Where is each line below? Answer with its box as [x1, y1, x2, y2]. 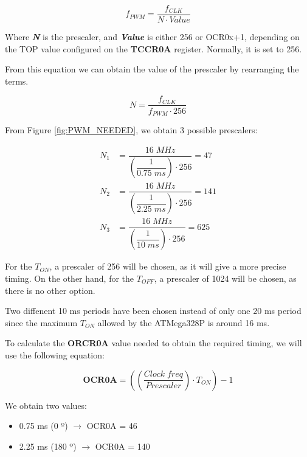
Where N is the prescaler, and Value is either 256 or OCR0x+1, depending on [5, 30, 300, 43]
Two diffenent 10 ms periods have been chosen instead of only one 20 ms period [5, 304, 302, 317]
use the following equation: [5, 348, 105, 361]
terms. [5, 74, 29, 87]
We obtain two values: [5, 399, 88, 411]
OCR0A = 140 [95, 439, 150, 452]
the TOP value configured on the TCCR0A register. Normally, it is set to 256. [5, 42, 302, 55]
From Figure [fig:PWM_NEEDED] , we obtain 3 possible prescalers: [5, 123, 258, 136]
